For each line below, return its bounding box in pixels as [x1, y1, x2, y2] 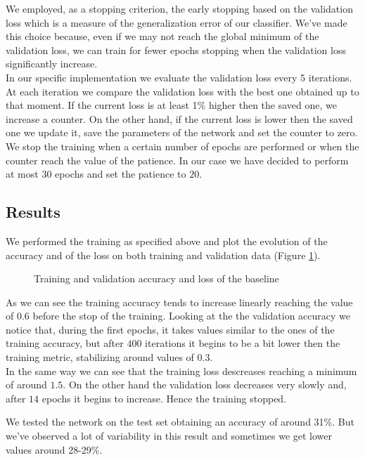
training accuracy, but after [6, 336, 124, 350]
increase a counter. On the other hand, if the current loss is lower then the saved [6, 111, 353, 126]
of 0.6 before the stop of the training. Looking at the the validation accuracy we [6, 308, 351, 323]
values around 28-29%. [6, 442, 103, 456]
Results [6, 201, 60, 223]
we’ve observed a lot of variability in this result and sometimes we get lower [6, 428, 333, 443]
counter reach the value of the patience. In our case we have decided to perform [6, 152, 349, 167]
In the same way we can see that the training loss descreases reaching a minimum [6, 363, 357, 378]
